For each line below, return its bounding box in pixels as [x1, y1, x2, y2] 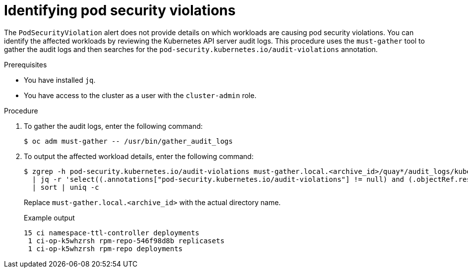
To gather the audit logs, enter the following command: [24, 121, 203, 130]
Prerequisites [4, 60, 47, 69]
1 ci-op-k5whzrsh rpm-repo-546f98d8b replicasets [28, 236, 225, 245]
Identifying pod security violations [4, 2, 236, 19]
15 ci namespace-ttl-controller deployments [24, 228, 200, 237]
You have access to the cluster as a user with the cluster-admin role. [24, 91, 257, 100]
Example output [24, 213, 75, 222]
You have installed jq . [24, 75, 96, 84]
